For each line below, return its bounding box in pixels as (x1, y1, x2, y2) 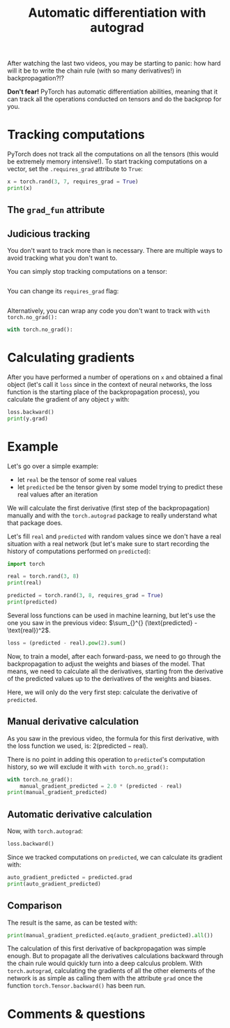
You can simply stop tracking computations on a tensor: (7, 267, 167, 276)
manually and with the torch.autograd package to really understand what (7, 511, 217, 520)
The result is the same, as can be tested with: (7, 918, 138, 927)
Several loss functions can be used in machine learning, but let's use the (7, 611, 216, 619)
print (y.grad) (7, 415, 49, 422)
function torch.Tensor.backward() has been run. (7, 981, 146, 990)
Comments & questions (7, 1006, 146, 1022)
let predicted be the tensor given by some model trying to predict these (17, 483, 223, 491)
